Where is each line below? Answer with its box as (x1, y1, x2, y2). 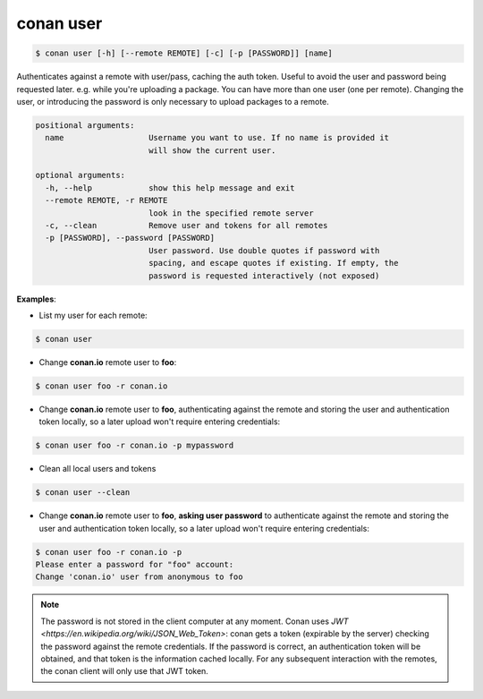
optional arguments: (35, 170, 125, 181)
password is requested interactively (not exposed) (148, 270, 380, 281)
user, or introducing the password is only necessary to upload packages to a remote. (16, 96, 330, 107)
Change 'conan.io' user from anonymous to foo (35, 572, 243, 582)
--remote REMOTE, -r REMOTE (45, 195, 168, 206)
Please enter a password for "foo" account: (35, 559, 234, 569)
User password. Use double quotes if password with (148, 245, 380, 255)
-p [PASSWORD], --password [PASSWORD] (45, 233, 215, 243)
